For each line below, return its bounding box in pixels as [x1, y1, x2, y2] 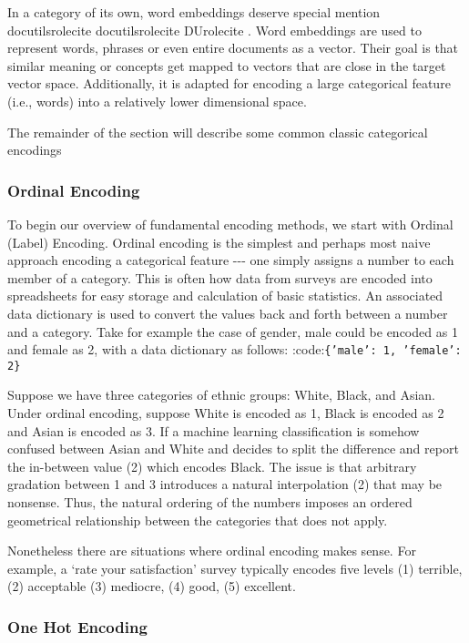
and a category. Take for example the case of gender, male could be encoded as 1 [7, 321, 458, 341]
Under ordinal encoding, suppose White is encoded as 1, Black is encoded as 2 [7, 403, 444, 423]
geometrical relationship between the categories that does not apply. [7, 510, 388, 529]
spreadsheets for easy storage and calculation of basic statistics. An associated [7, 286, 444, 305]
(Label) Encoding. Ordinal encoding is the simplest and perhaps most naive [7, 232, 431, 251]
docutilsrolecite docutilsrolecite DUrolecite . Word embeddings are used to [7, 20, 422, 39]
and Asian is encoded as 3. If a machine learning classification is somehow [7, 421, 420, 440]
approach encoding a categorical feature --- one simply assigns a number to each [7, 250, 454, 270]
